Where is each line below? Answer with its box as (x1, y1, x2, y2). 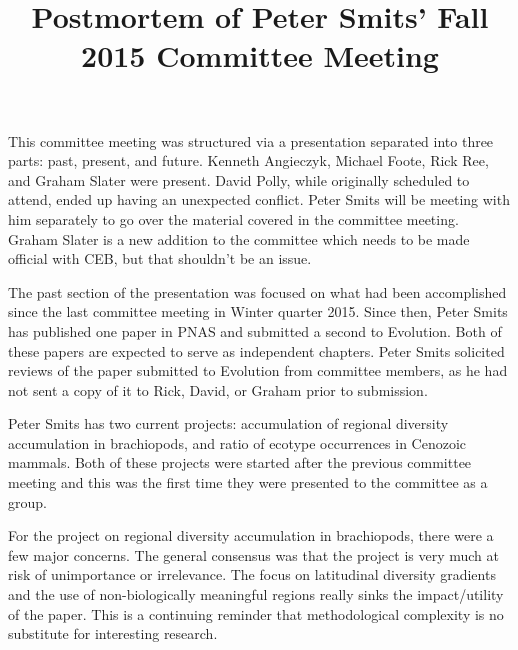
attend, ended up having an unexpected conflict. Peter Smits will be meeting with (8, 189, 510, 210)
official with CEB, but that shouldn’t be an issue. (8, 248, 312, 269)
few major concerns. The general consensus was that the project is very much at (8, 544, 499, 565)
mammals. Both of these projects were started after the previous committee (8, 452, 472, 473)
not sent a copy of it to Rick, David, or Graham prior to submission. (8, 379, 428, 400)
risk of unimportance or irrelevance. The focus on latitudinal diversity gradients (8, 564, 496, 585)
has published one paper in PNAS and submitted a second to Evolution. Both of (8, 320, 502, 341)
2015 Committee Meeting (81, 35, 439, 76)
